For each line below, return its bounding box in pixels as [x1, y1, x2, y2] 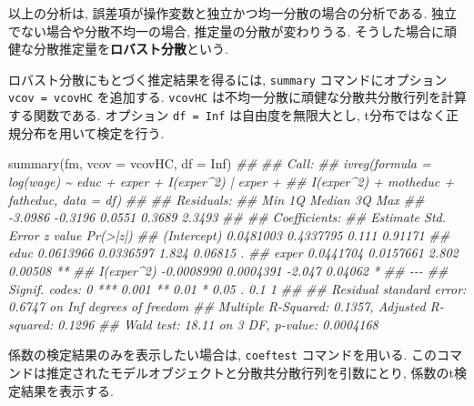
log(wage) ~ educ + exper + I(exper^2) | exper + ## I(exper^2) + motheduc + [8, 171, 454, 190]
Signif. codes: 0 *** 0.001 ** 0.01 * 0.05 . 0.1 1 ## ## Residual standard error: [8, 279, 467, 298]
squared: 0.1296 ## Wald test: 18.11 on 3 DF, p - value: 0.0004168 [8, 314, 378, 333]
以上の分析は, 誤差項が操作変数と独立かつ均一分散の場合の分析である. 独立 [8, 4, 457, 22]
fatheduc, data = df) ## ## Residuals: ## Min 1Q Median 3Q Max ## [8, 189, 425, 208]
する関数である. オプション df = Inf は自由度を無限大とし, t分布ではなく [8, 106, 447, 125]
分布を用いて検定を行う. [20, 123, 165, 142]
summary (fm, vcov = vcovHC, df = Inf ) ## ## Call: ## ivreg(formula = [8, 154, 431, 173]
